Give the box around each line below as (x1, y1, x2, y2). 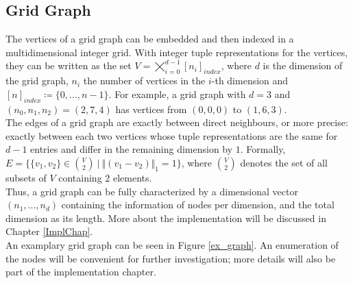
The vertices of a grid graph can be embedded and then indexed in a (5, 32, 294, 46)
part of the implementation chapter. (5, 264, 156, 279)
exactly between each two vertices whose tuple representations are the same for (5, 128, 338, 143)
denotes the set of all (240, 155, 328, 169)
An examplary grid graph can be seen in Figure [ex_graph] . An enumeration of (5, 237, 339, 251)
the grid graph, (5, 73, 69, 88)
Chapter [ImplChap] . (5, 224, 93, 238)
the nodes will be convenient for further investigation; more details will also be (5, 251, 336, 265)
